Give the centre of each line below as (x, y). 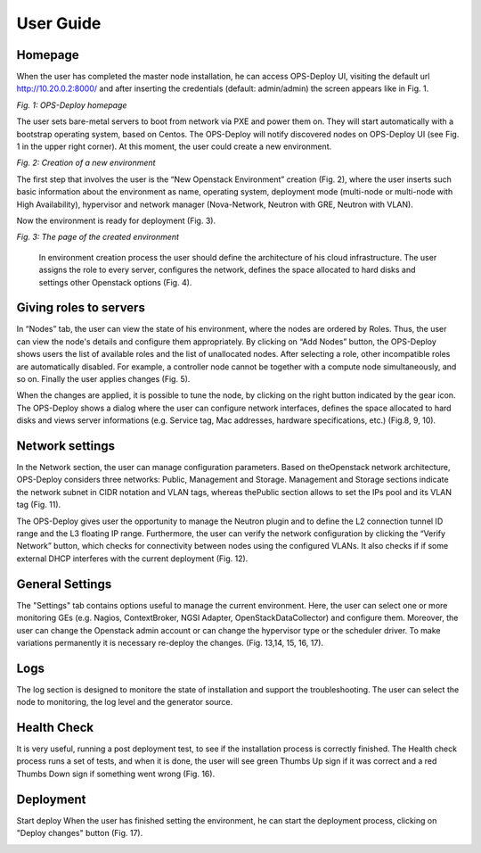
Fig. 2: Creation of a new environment (86, 163)
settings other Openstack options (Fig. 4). (115, 282)
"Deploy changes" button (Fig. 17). (80, 833)
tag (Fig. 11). (39, 505)
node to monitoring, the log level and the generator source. (125, 702)
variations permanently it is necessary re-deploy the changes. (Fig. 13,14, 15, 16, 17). (170, 642)
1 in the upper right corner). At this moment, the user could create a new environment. (174, 146)
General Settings (64, 584)
